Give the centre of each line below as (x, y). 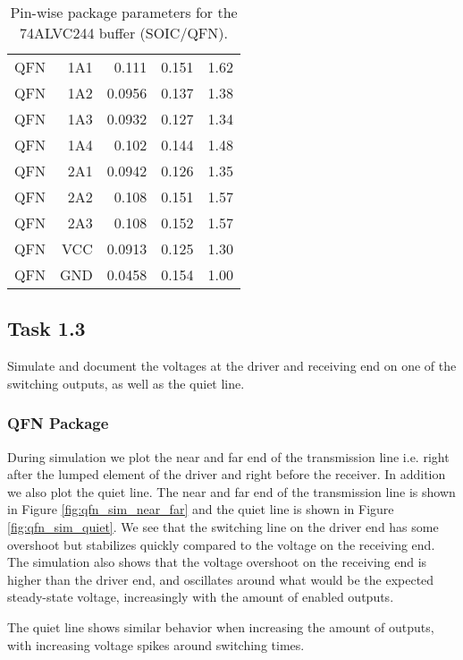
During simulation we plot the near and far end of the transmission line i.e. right (228, 456)
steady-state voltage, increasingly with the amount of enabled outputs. (201, 597)
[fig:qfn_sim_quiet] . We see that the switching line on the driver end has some (223, 526)
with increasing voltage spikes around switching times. (156, 644)
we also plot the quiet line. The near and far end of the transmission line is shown (231, 491)
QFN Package (58, 423)
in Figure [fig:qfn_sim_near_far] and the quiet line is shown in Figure (201, 509)
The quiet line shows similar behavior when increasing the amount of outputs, (221, 626)
